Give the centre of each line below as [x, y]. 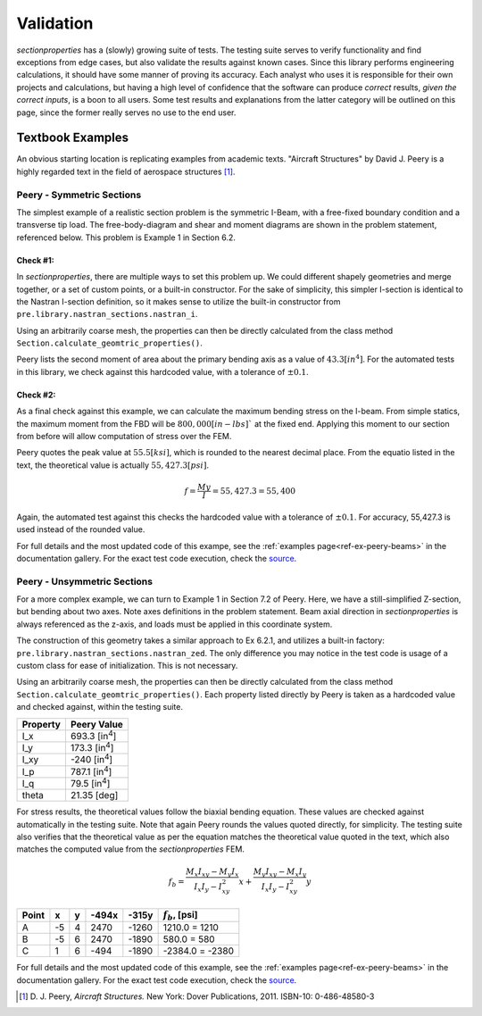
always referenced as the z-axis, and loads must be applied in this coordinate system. [175, 624]
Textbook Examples [73, 138]
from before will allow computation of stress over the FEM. [124, 437]
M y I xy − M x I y [280, 872]
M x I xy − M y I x [213, 872]
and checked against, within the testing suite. [100, 707]
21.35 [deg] [94, 795]
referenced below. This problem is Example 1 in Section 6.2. [126, 237]
